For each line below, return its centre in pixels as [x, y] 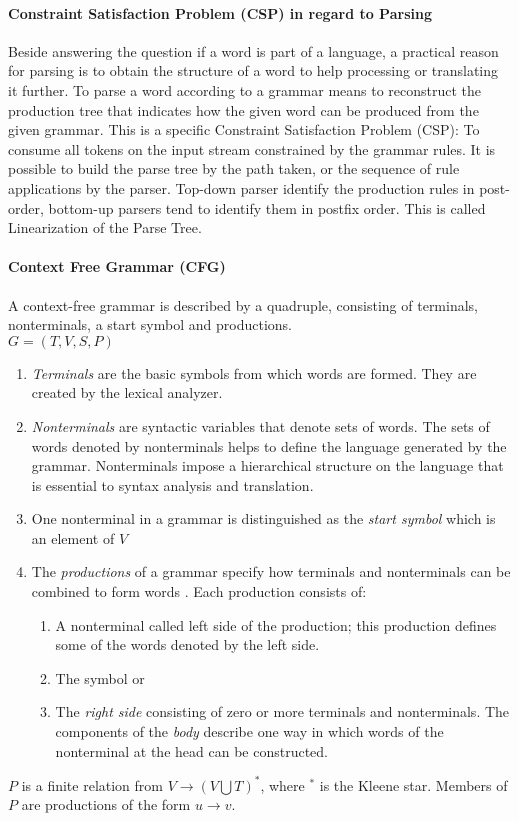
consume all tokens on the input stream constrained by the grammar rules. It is [252, 148]
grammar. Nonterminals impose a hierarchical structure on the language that [267, 465]
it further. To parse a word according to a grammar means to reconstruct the [245, 89]
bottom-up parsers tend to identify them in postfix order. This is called [267, 207]
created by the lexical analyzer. [127, 392]
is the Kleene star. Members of [413, 784]
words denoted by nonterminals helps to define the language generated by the [269, 445]
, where [282, 784]
